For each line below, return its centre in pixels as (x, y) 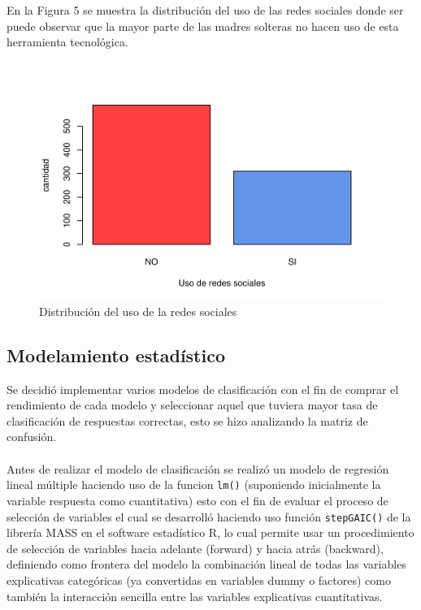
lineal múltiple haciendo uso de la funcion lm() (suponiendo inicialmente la (194, 485)
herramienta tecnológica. (67, 42)
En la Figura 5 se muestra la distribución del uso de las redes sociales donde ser (205, 10)
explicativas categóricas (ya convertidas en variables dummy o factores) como (199, 580)
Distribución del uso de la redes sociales (138, 311)
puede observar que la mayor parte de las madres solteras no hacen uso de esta (203, 26)
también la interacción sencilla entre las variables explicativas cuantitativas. (195, 596)
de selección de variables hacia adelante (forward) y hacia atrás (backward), (195, 548)
